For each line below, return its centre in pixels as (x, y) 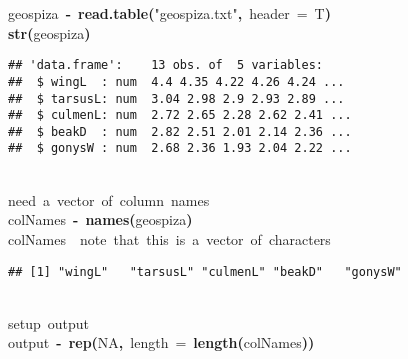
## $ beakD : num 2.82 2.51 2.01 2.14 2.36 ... (180, 131)
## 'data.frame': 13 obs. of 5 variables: (165, 65)
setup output (48, 322)
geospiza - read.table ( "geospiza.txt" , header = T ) (169, 13)
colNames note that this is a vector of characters (169, 238)
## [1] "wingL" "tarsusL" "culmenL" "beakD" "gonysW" (205, 271)
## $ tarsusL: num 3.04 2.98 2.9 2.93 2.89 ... (176, 98)
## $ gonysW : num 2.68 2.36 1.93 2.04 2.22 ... (180, 148)
